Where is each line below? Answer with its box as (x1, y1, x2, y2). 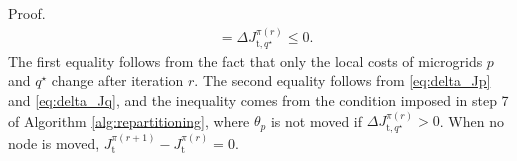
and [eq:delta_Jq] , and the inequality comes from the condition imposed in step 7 (8, 90, 509, 111)
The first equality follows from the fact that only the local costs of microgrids (8, 50, 483, 71)
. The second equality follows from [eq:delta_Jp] (194, 70, 491, 91)
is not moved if (270, 110, 363, 131)
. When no (439, 110, 504, 131)
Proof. (8, 3, 46, 23)
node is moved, (8, 132, 100, 153)
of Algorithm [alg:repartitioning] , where (8, 110, 250, 131)
